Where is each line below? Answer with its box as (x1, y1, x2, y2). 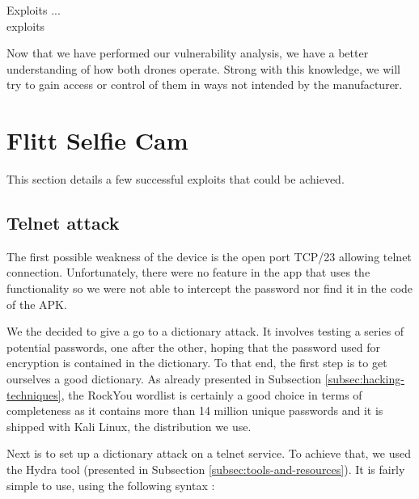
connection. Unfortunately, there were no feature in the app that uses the (6, 264, 370, 281)
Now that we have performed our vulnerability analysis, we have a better (6, 44, 369, 61)
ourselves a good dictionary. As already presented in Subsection (6, 370, 322, 387)
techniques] (6, 386, 61, 403)
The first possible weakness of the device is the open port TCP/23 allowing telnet (6, 247, 412, 264)
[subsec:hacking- (324, 370, 404, 387)
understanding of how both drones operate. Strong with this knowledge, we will (6, 60, 400, 77)
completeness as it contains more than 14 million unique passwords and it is (6, 402, 383, 419)
